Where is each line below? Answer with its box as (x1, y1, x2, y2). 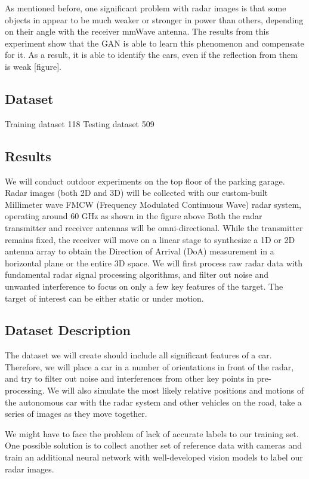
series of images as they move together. (5, 407, 147, 420)
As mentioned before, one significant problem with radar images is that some (5, 2, 286, 14)
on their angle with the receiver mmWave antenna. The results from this (5, 25, 269, 38)
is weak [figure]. (5, 60, 62, 72)
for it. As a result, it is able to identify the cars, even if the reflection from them (5, 48, 298, 61)
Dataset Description (5, 321, 131, 339)
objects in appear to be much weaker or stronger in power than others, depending (5, 13, 304, 26)
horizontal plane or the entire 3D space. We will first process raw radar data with (5, 256, 302, 269)
